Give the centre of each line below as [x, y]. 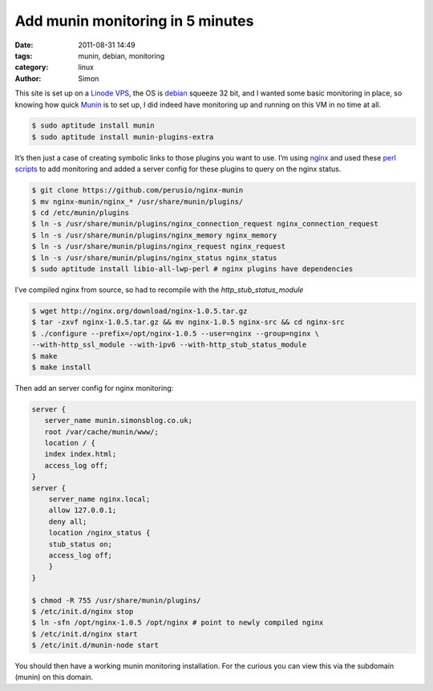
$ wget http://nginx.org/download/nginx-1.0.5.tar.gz [140, 311]
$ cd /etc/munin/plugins [81, 213]
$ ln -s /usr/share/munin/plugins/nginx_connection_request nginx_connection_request [205, 224]
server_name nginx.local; [99, 499]
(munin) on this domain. [54, 677]
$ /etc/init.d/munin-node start [95, 645]
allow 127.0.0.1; [83, 510]
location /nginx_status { [99, 533]
